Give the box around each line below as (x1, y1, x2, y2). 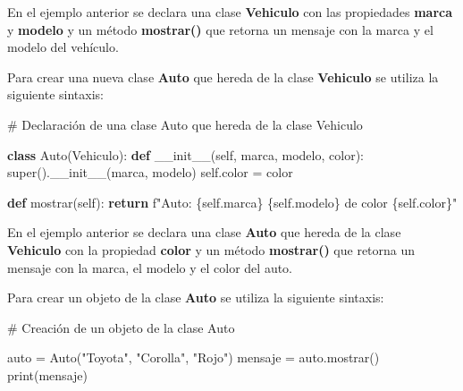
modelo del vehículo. (7, 38, 119, 56)
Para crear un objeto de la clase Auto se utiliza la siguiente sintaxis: (7, 288, 384, 307)
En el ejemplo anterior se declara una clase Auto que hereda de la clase (7, 223, 401, 242)
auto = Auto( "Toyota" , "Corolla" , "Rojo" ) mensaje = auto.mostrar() (7, 348, 380, 367)
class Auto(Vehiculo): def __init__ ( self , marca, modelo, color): (7, 145, 364, 164)
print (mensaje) (7, 365, 88, 384)
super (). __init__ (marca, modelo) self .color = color (7, 163, 293, 182)
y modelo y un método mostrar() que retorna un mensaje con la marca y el (7, 20, 434, 38)
